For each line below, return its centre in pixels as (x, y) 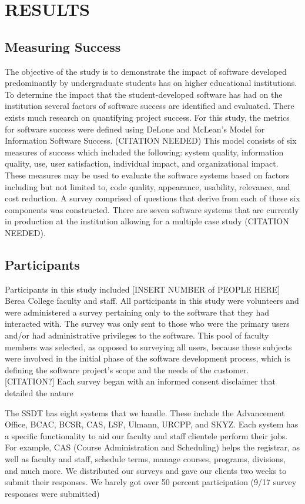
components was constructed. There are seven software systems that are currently (152, 209)
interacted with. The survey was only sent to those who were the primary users (147, 324)
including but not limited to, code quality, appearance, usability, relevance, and (148, 186)
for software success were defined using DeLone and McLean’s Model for (135, 129)
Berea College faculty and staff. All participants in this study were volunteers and (152, 301)
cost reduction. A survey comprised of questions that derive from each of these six (152, 198)
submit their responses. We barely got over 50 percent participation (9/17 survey (151, 482)
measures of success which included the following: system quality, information (144, 152)
